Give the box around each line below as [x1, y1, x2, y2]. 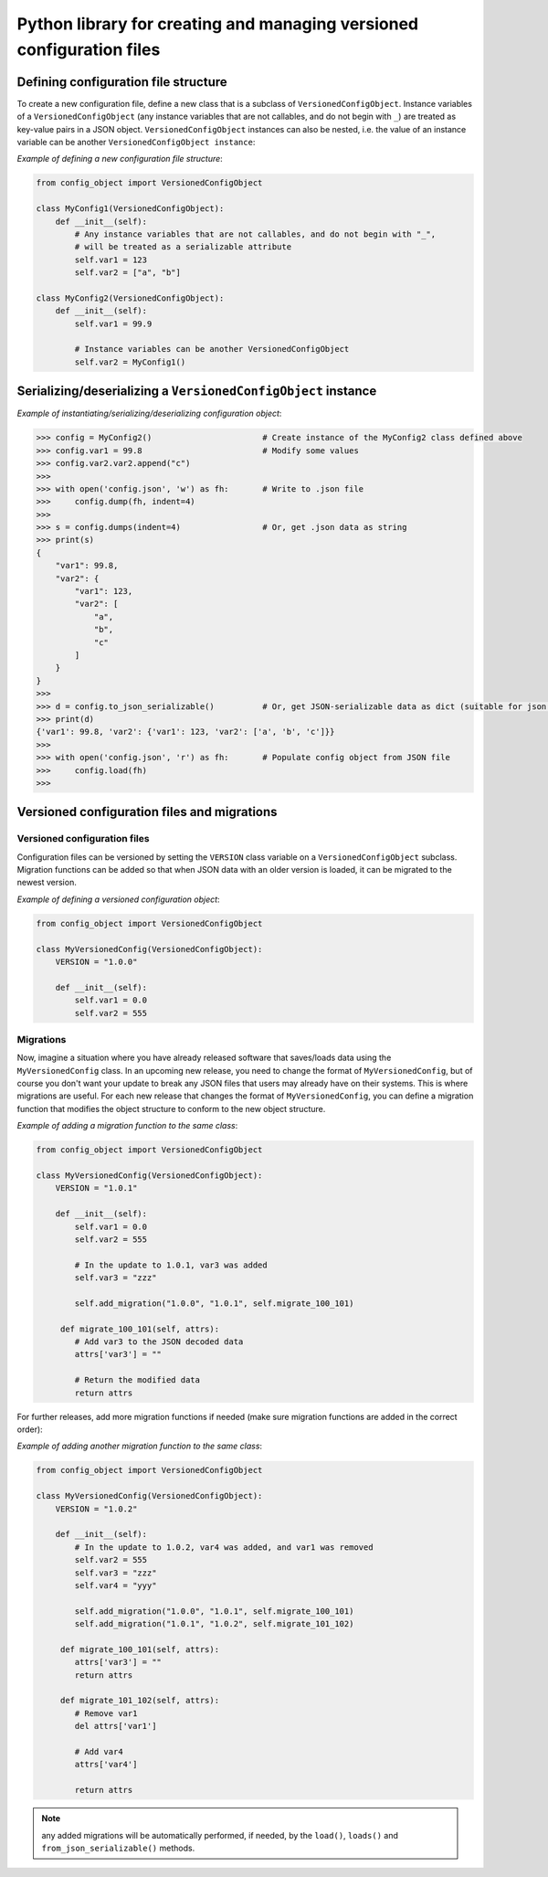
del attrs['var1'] [74, 1721, 157, 1732]
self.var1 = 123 [74, 254, 148, 265]
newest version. [16, 877, 77, 888]
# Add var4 [74, 1746, 123, 1756]
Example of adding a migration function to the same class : [16, 1120, 238, 1131]
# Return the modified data [74, 1375, 201, 1385]
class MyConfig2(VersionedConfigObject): [36, 292, 225, 303]
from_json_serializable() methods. [41, 1842, 195, 1853]
